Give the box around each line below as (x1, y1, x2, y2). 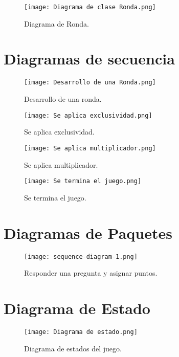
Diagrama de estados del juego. (24, 343, 122, 353)
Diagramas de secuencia (4, 48, 175, 69)
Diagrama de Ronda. (24, 18, 89, 29)
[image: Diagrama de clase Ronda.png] (24, 4, 156, 11)
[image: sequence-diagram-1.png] (24, 253, 138, 260)
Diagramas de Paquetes (4, 222, 172, 243)
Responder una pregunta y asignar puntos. (24, 267, 158, 278)
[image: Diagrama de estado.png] (24, 328, 138, 336)
